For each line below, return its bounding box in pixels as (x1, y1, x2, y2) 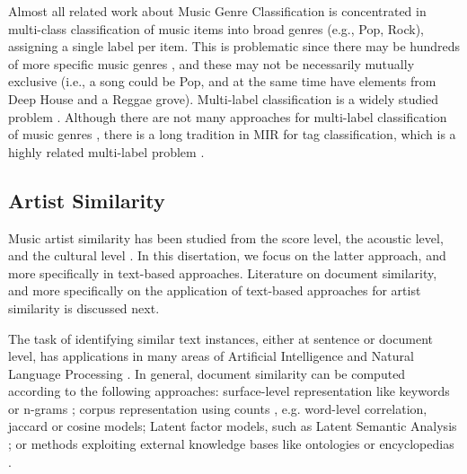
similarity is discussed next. (8, 298, 160, 317)
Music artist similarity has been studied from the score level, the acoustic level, (8, 228, 444, 247)
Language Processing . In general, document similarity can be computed (8, 364, 406, 382)
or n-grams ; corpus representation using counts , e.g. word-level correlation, (8, 399, 427, 417)
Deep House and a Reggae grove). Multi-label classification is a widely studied (8, 89, 439, 108)
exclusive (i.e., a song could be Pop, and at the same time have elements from (8, 72, 436, 91)
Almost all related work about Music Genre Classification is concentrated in (8, 2, 427, 20)
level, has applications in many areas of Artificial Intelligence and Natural (8, 347, 414, 365)
